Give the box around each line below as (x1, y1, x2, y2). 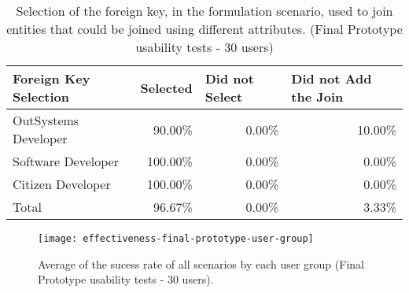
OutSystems (13, 111, 79, 129)
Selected (140, 78, 193, 97)
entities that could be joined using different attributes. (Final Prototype (6, 20, 403, 38)
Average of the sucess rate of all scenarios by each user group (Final (38, 255, 364, 272)
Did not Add (291, 69, 372, 87)
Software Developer (13, 152, 119, 170)
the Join (291, 87, 344, 106)
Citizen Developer (13, 175, 111, 193)
